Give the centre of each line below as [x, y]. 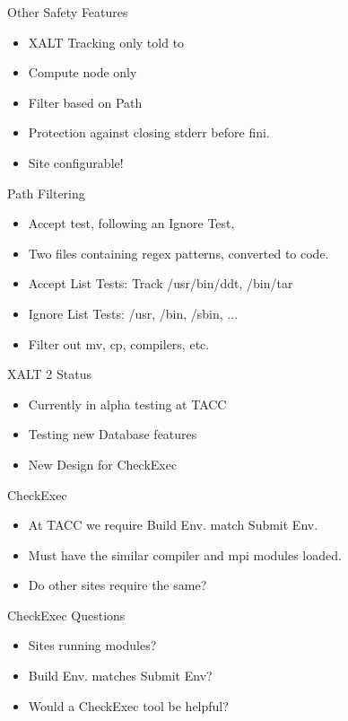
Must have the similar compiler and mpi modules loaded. [185, 554]
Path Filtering [46, 193]
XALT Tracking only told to [106, 42]
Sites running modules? [92, 645]
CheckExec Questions [66, 615]
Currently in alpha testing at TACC [127, 404]
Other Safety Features [68, 12]
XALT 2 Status [49, 374]
